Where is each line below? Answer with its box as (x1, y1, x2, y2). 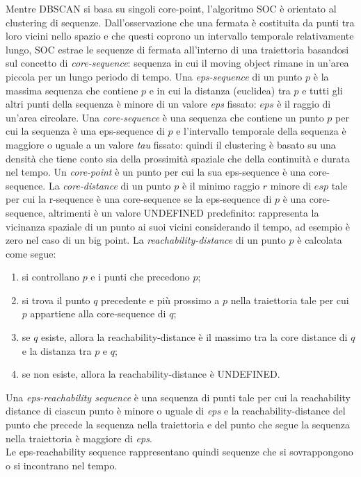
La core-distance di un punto (48, 178, 171, 192)
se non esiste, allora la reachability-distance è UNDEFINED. (22, 367, 280, 381)
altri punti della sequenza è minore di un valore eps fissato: (6, 97, 257, 111)
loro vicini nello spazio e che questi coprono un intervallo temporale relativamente (6, 28, 354, 43)
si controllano (22, 269, 79, 284)
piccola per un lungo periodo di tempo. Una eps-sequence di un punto (6, 69, 303, 83)
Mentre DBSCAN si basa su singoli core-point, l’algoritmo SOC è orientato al (6, 1, 337, 15)
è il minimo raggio (182, 178, 260, 192)
